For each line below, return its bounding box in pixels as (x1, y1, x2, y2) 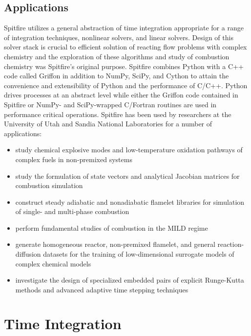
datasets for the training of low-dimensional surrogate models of (43, 249, 234, 259)
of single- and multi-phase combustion (15, 206, 129, 216)
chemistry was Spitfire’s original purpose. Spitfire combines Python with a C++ (4, 61, 244, 71)
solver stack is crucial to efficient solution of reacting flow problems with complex (4, 42, 247, 52)
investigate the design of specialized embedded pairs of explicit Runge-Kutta (15, 275, 244, 285)
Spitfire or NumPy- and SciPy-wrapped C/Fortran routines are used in (4, 99, 217, 109)
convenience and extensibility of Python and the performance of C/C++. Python (4, 80, 248, 90)
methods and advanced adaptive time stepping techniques (15, 284, 188, 294)
